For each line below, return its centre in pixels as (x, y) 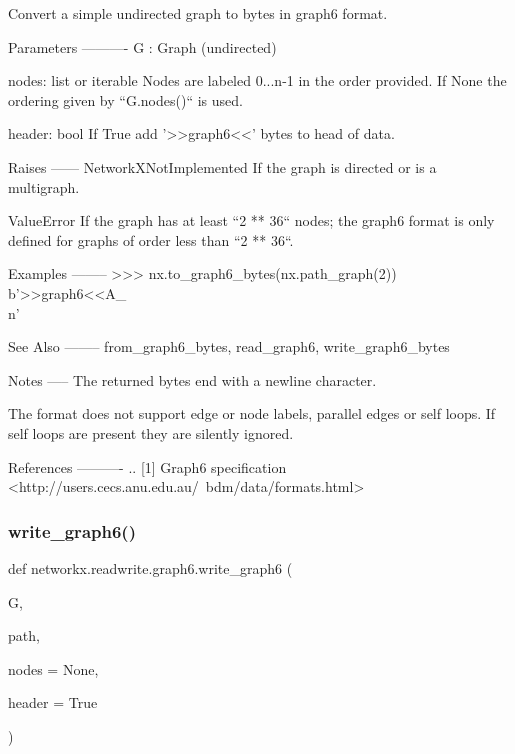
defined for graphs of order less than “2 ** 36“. (151, 239)
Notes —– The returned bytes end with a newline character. (192, 379)
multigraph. (44, 186)
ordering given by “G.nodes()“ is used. (125, 99)
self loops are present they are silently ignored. (151, 432)
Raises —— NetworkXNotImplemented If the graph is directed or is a (222, 166)
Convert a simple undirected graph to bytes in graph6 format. (198, 13)
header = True (53, 702)
